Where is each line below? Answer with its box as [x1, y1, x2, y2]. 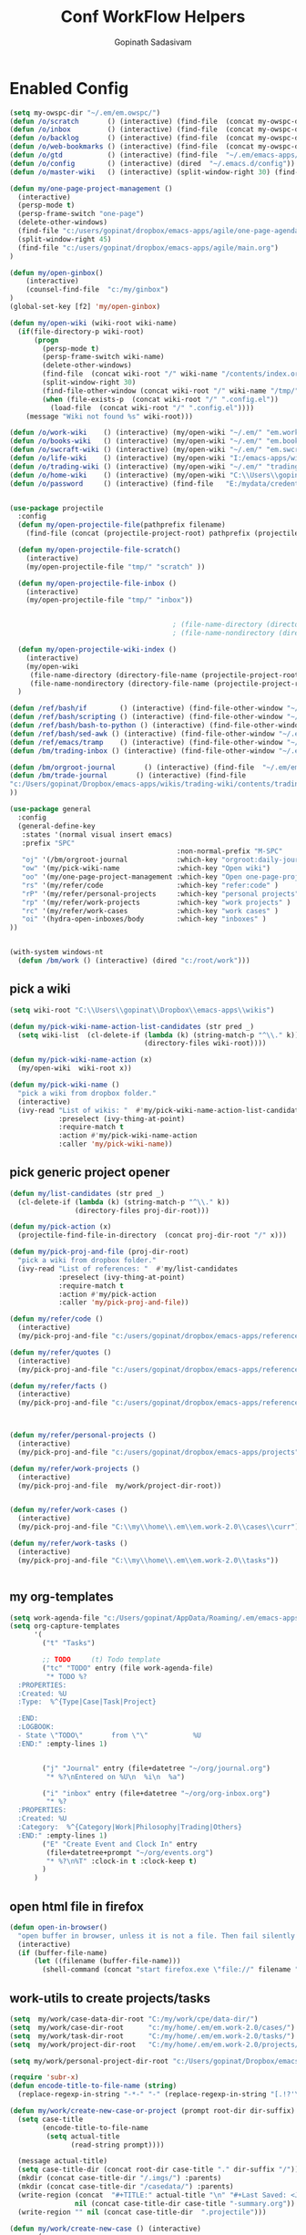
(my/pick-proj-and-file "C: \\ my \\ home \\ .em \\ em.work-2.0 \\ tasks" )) [17, 1556, 280, 1565]
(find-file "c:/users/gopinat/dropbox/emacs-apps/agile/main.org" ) [17, 243, 280, 252]
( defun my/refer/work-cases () [9, 1506, 128, 1515]
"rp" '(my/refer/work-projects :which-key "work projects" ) [21, 898, 291, 907]
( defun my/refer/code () [9, 1314, 104, 1323]
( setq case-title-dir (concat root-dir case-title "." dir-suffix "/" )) [17, 2165, 300, 2175]
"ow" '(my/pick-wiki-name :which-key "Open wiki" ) [21, 864, 271, 873]
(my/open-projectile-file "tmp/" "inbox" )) [25, 595, 194, 605]
